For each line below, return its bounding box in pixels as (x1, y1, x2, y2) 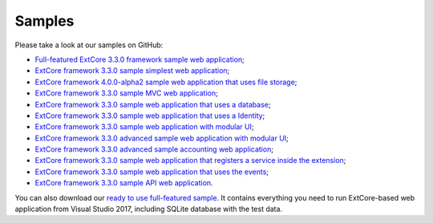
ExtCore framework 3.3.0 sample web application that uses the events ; (34, 167, 269, 176)
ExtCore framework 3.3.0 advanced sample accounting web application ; (34, 144, 274, 154)
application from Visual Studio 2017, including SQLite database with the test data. (14, 205, 283, 214)
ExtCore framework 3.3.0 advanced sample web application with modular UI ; (34, 133, 289, 143)
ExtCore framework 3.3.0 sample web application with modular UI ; (34, 122, 254, 132)
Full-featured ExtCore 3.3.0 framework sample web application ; (34, 55, 245, 64)
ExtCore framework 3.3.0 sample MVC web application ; (34, 88, 218, 98)
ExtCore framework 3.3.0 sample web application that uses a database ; (34, 99, 271, 109)
